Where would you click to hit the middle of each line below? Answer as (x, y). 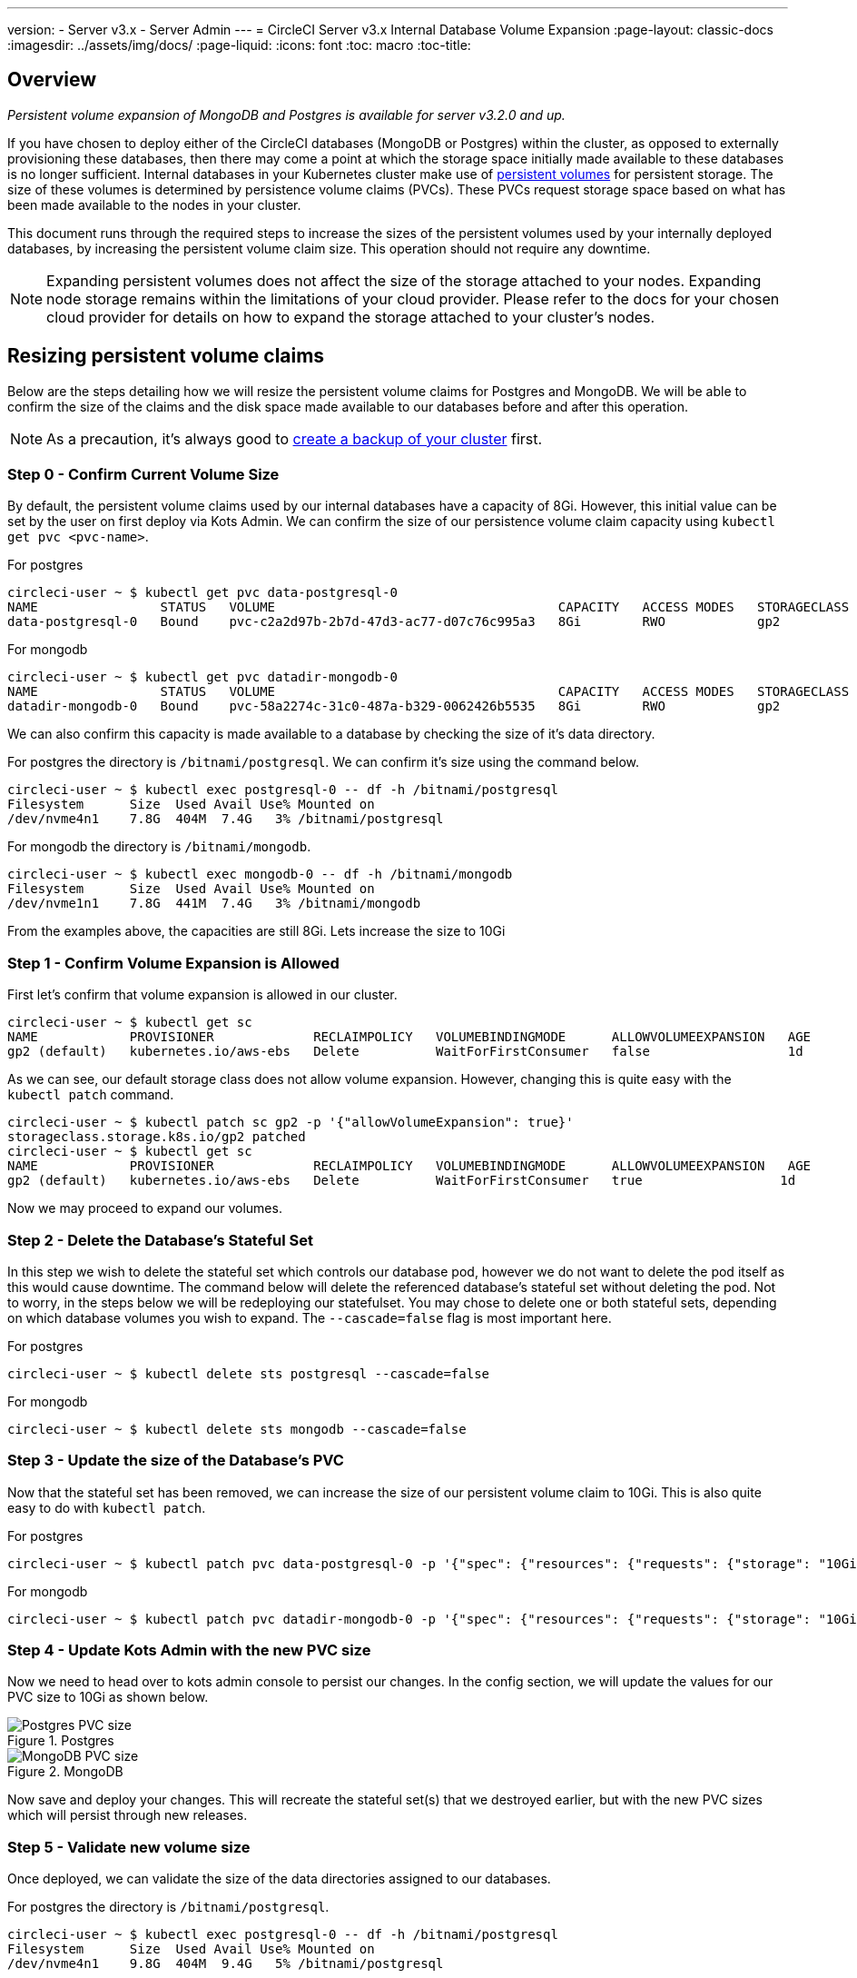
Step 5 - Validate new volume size (129, 1847)
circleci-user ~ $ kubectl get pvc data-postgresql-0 (202, 593)
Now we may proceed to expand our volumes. (145, 1208)
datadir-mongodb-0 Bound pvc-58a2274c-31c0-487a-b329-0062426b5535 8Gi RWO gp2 (394, 706)
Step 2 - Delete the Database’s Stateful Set (160, 1240)
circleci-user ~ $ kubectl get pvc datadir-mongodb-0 (202, 677)
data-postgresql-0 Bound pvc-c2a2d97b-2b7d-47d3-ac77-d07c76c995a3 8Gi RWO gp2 (394, 622)
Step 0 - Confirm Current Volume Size (143, 475)
